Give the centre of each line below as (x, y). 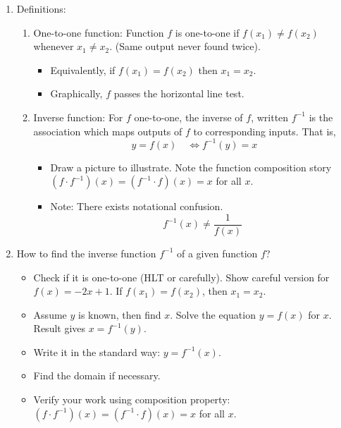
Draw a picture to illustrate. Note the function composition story (191, 167)
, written (270, 117)
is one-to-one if (207, 32)
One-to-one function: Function (99, 32)
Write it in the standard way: (97, 351)
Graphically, (76, 93)
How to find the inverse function (86, 253)
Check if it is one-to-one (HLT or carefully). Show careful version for (181, 277)
